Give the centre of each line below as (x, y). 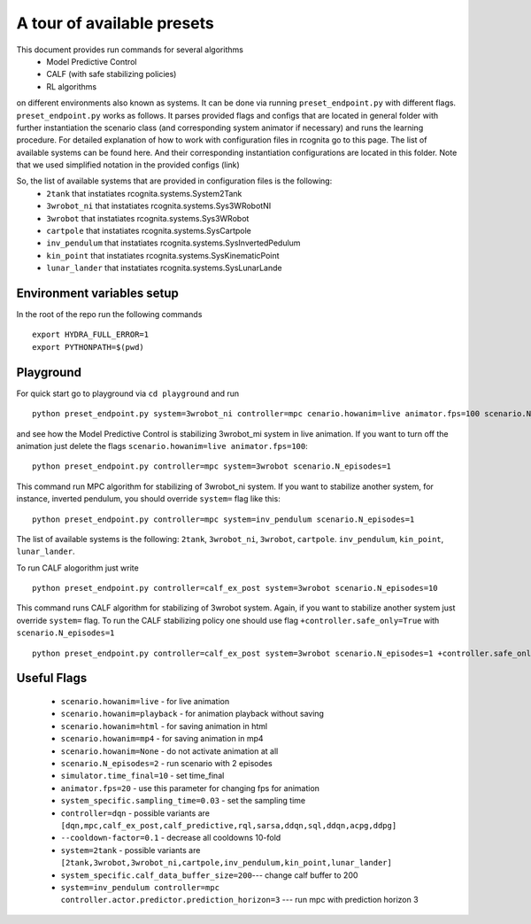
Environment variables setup (97, 293)
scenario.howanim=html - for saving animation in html (164, 726)
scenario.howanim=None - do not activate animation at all (169, 751)
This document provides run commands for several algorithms (130, 50)
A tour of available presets (115, 23)
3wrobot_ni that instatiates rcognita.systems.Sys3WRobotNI (159, 206)
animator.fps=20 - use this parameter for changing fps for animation (190, 788)
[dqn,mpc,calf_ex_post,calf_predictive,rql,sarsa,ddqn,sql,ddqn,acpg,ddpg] (229, 825)
